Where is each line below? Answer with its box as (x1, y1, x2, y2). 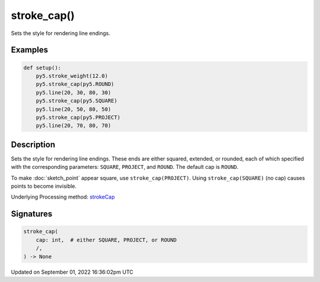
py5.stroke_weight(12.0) (36, 72, 108, 79)
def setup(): (23, 64, 62, 71)
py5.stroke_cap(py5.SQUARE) (36, 98, 118, 104)
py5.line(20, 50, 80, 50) (36, 105, 111, 113)
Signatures (11, 209, 53, 219)
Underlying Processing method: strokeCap (11, 193, 115, 201)
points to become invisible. (11, 182, 77, 190)
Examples (11, 45, 49, 55)
